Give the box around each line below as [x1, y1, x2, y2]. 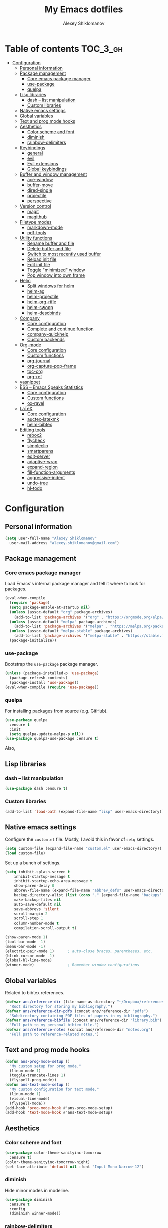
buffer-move [27, 182, 53, 188]
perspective [27, 198, 52, 204]
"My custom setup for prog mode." [9, 1063, 81, 1069]
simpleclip [27, 442, 48, 449]
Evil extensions [27, 160, 58, 166]
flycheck [27, 437, 45, 443]
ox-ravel [27, 400, 45, 406]
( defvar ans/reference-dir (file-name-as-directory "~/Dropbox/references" [5, 999, 166, 1004]
